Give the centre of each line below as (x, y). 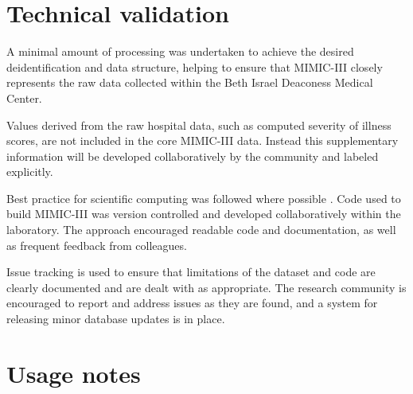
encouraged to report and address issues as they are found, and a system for (192, 303)
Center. (24, 98)
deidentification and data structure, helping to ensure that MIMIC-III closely (195, 66)
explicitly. (30, 172)
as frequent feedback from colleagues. (97, 245)
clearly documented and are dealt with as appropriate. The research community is (206, 287)
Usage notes (74, 373)
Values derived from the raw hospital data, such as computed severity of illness (199, 125)
